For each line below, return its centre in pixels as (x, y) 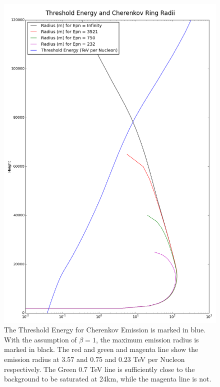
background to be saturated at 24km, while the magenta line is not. (108, 379)
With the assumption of (40, 339)
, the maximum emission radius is (147, 339)
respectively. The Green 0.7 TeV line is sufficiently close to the (99, 369)
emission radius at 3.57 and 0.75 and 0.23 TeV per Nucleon (94, 359)
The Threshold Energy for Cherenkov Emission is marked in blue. (105, 330)
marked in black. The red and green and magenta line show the (101, 349)
